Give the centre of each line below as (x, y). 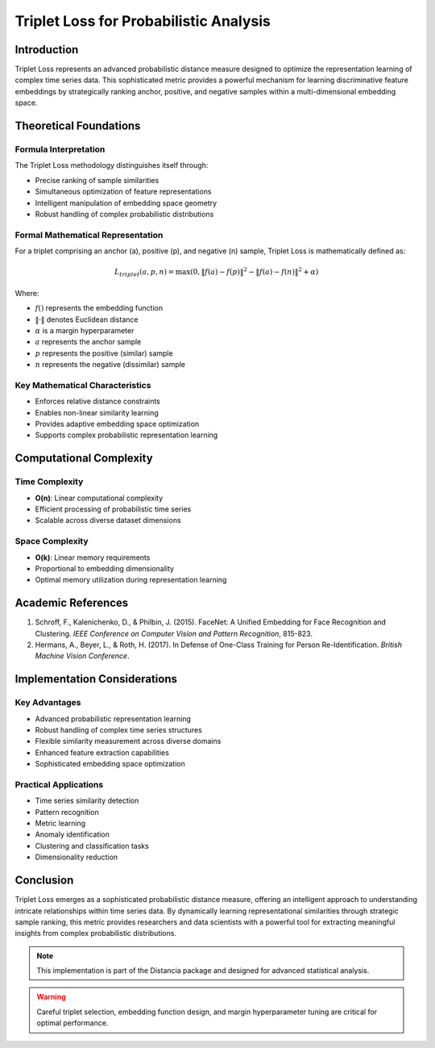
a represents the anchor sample (88, 342)
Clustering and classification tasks (92, 845)
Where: (27, 293)
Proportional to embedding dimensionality (105, 568)
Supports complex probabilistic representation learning (126, 435)
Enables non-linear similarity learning (97, 412)
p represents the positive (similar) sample (104, 353)
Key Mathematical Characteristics (83, 385)
